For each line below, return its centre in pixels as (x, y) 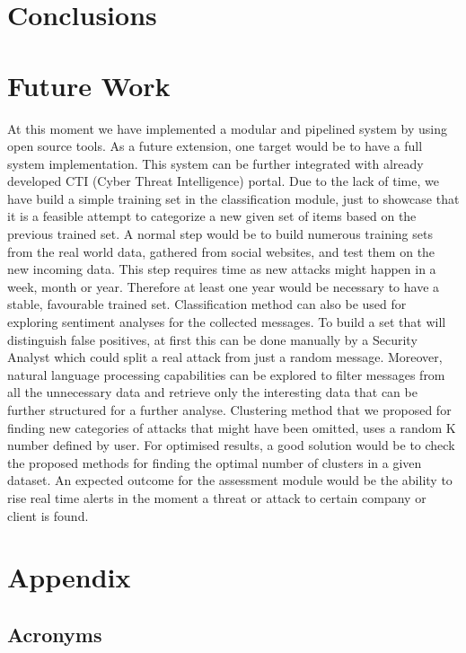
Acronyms (55, 634)
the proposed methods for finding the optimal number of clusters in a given (215, 462)
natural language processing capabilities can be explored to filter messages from (226, 374)
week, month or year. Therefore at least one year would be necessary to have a (224, 286)
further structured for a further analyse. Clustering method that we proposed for (229, 410)
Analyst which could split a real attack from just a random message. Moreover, (225, 357)
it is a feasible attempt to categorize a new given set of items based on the (212, 216)
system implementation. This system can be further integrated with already (215, 163)
